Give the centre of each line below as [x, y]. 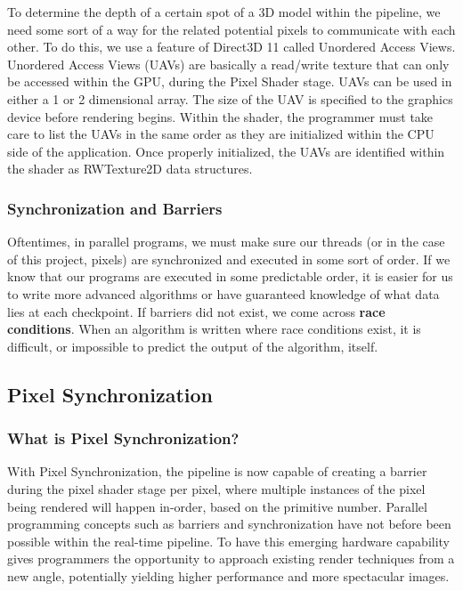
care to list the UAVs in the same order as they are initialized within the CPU [221, 134]
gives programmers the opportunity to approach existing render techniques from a [231, 559]
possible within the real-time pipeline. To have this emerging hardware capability [229, 541]
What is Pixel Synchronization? [123, 438]
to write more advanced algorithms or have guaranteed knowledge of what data [223, 293]
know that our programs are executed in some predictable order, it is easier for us [230, 276]
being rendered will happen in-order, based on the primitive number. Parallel [217, 506]
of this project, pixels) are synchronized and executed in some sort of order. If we [229, 259]
